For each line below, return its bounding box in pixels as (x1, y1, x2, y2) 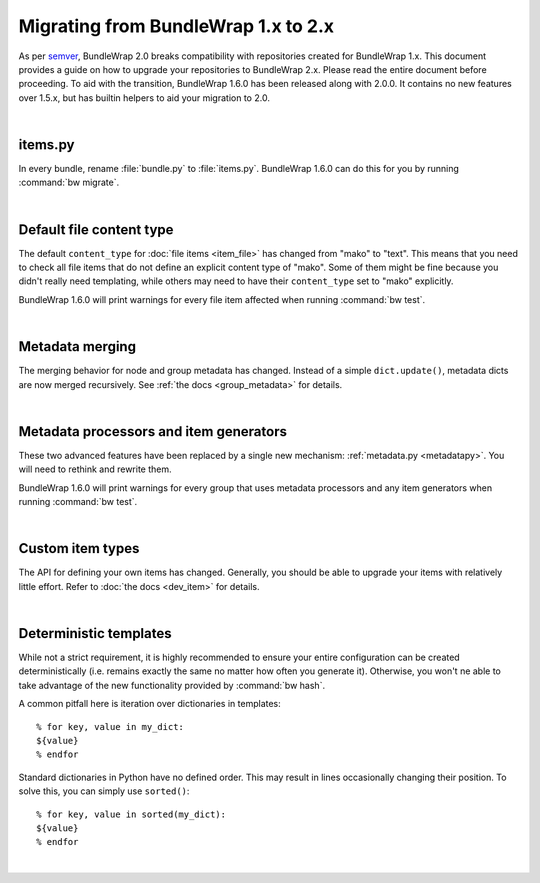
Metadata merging (18, 338, 137, 355)
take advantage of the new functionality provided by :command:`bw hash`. (18, 679, 325, 691)
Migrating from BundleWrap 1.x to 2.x (18, 15, 335, 37)
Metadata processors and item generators (18, 423, 287, 440)
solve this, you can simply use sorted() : (18, 785, 190, 797)
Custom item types (18, 540, 140, 557)
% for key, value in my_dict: (36, 721, 185, 732)
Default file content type (18, 221, 174, 238)
